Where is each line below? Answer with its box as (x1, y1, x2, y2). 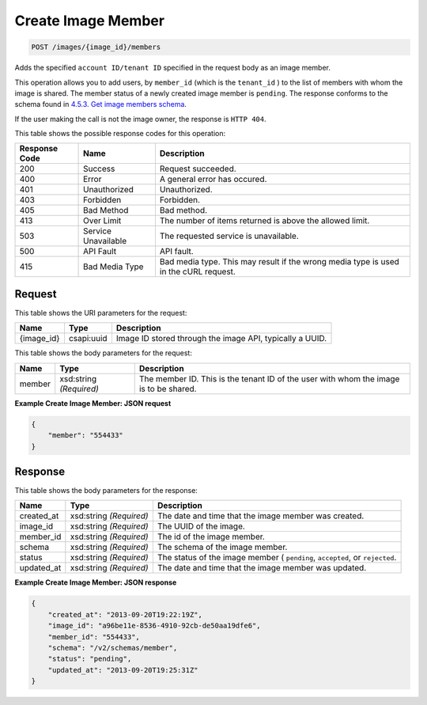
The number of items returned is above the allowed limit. (159, 215, 370, 226)
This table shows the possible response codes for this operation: (14, 129, 226, 138)
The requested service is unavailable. (159, 230, 300, 241)
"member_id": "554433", (47, 632, 140, 641)
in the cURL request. (159, 266, 236, 277)
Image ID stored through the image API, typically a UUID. (115, 333, 327, 344)
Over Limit (83, 215, 122, 226)
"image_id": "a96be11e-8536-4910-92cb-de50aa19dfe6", (47, 621, 261, 631)
